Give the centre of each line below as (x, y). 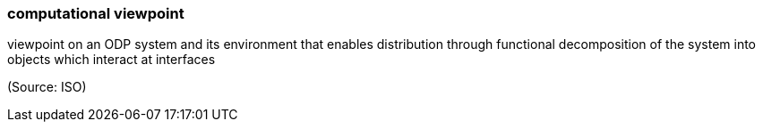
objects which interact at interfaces (111, 60)
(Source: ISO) (47, 87)
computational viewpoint (96, 13)
